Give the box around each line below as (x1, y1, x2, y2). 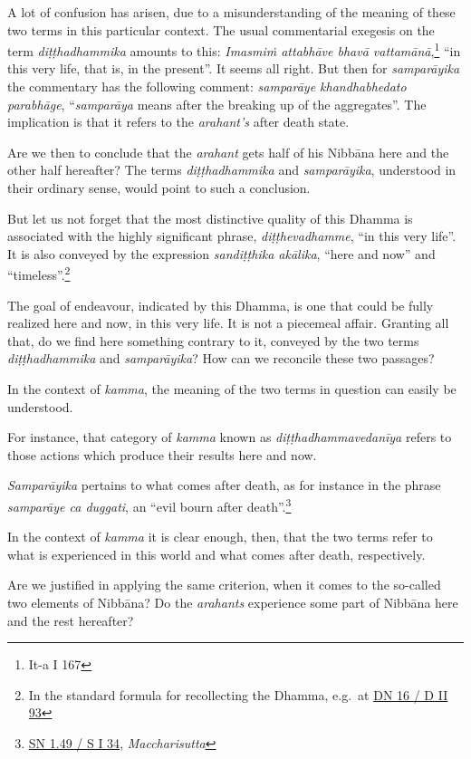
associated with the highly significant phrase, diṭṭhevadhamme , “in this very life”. (7, 226, 457, 245)
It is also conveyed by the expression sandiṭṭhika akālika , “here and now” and (7, 244, 436, 263)
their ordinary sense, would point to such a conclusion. (7, 178, 311, 197)
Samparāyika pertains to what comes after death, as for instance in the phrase (7, 476, 441, 495)
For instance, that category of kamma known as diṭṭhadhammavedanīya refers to (7, 428, 452, 447)
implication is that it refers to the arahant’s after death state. (7, 112, 350, 131)
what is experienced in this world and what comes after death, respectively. (7, 544, 426, 563)
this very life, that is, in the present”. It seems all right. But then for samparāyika (7, 59, 460, 78)
